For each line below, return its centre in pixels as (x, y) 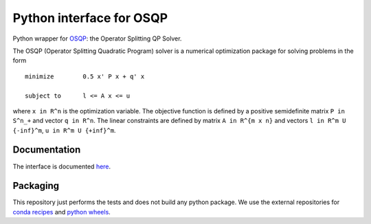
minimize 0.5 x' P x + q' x (85, 76)
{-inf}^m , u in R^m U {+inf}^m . (64, 130)
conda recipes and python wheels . (62, 212)
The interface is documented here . (62, 166)
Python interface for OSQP (90, 18)
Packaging (36, 186)
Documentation (47, 150)
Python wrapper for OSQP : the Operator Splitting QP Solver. (97, 38)
